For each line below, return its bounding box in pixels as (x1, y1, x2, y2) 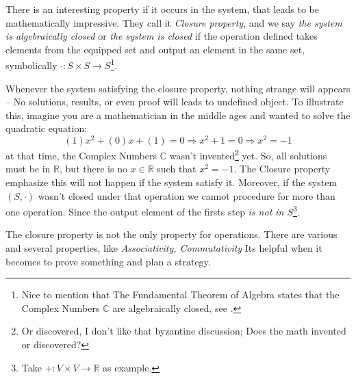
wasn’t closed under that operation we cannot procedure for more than (38, 188, 335, 202)
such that (157, 161, 196, 176)
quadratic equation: (5, 121, 88, 135)
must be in (5, 161, 51, 176)
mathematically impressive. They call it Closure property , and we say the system (5, 15, 342, 29)
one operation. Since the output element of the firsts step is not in (5, 204, 284, 218)
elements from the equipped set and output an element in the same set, (5, 42, 305, 56)
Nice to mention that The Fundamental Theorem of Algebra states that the (21, 287, 340, 302)
